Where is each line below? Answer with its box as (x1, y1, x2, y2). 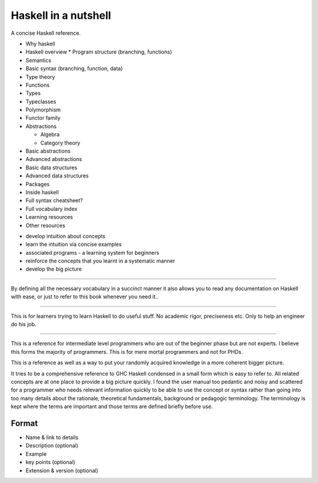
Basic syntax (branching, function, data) (25, 65, 123, 72)
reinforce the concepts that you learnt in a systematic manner (25, 257, 175, 265)
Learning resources (25, 213, 73, 221)
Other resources (25, 222, 65, 229)
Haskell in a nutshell (11, 9, 111, 22)
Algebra (40, 131, 60, 138)
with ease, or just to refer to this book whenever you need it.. (11, 293, 159, 300)
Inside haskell (25, 189, 59, 196)
